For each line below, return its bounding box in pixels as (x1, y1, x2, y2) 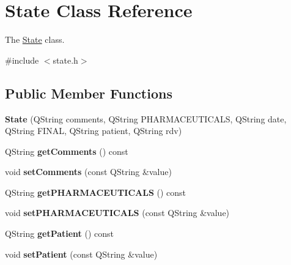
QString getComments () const (5, 144, 128, 157)
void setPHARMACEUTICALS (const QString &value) (5, 206, 230, 219)
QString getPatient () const (5, 227, 114, 240)
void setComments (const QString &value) (5, 165, 172, 178)
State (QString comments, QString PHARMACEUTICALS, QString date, (5, 112, 287, 125)
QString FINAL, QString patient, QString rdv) (5, 124, 182, 137)
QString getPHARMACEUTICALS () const (5, 185, 186, 198)
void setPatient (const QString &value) (5, 247, 158, 260)
